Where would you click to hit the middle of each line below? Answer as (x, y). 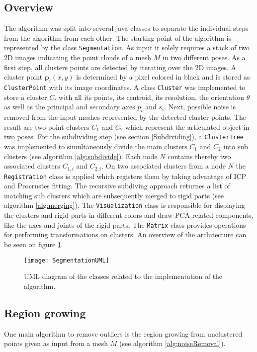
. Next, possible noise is (200, 107)
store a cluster (26, 97)
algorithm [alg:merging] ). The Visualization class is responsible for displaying (125, 205)
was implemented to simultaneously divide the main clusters (96, 146)
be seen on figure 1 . (34, 244)
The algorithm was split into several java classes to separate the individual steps (126, 28)
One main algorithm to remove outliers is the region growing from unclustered (123, 333)
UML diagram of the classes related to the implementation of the (123, 276)
